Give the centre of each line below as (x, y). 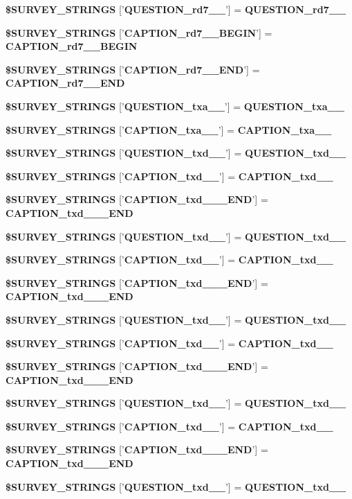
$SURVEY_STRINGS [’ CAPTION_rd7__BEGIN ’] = (139, 32)
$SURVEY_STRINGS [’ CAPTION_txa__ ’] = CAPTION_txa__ (169, 129)
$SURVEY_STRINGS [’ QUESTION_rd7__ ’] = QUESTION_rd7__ (176, 9)
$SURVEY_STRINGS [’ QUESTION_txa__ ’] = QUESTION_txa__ (175, 106)
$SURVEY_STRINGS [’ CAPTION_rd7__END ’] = (133, 69)
